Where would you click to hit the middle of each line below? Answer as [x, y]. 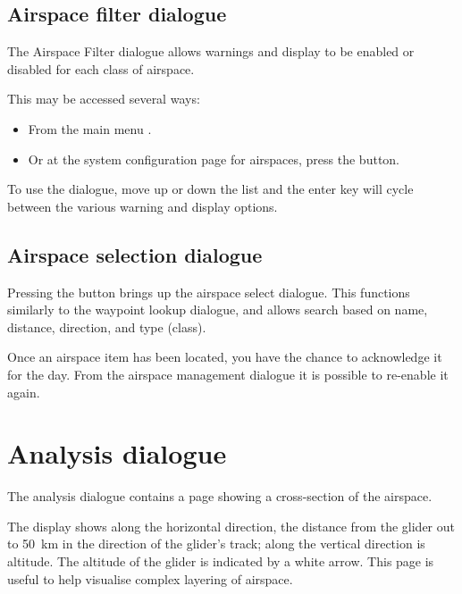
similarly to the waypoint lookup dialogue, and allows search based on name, [218, 310]
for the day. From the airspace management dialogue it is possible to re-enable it [228, 374]
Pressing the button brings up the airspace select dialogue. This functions [209, 292]
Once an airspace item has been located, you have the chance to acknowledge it [225, 357]
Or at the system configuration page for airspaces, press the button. [214, 159]
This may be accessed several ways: [104, 99]
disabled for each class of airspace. [101, 68]
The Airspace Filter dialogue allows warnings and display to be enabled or [211, 51]
